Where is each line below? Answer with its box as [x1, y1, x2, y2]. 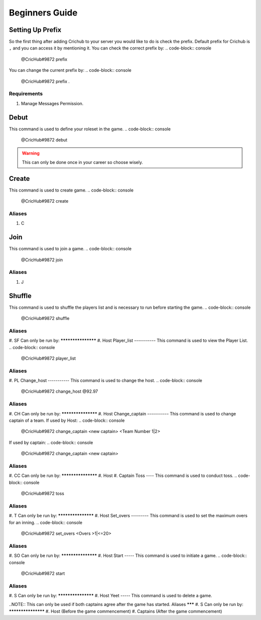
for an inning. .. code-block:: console [9, 519, 83, 525]
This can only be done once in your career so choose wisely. [22, 159, 144, 165]
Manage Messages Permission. [21, 100, 84, 106]
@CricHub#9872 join [21, 257, 63, 263]
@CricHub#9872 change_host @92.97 [21, 388, 99, 395]
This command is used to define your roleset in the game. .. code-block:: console [9, 126, 171, 132]
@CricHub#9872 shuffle [21, 316, 70, 321]
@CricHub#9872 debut [21, 137, 68, 143]
